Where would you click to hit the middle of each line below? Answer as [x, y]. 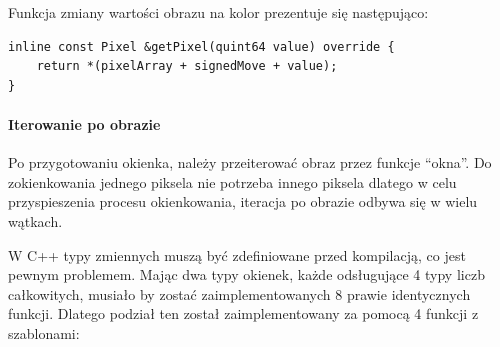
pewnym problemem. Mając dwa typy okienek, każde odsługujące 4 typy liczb [246, 274]
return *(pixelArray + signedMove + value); [187, 66]
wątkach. [35, 220]
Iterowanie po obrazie [84, 123]
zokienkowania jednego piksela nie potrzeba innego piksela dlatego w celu [232, 181]
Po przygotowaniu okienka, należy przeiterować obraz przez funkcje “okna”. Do [250, 162]
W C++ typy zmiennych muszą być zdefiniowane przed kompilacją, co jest [237, 254]
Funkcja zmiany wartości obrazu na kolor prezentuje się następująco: [218, 12]
